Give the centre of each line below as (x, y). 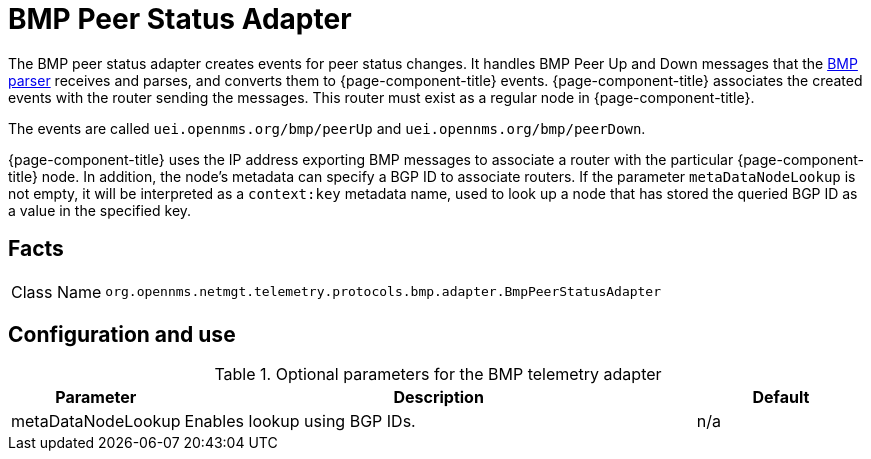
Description (438, 397)
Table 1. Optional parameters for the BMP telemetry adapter (438, 374)
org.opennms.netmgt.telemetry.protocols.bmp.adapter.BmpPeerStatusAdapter (383, 292)
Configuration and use (122, 335)
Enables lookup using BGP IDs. (300, 421)
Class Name (56, 291)
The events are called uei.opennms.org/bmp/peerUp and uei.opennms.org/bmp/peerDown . (327, 128)
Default (781, 397)
